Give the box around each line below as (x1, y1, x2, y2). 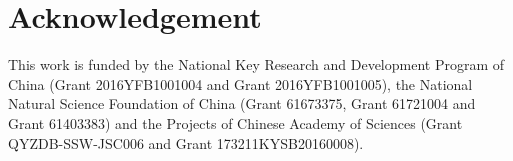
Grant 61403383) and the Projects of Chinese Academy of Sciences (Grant (8, 112, 463, 133)
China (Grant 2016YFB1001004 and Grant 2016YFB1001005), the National (8, 73, 473, 94)
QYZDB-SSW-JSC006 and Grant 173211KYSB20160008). (8, 132, 364, 153)
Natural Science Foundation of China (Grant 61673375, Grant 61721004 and (8, 93, 476, 114)
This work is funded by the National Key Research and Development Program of (8, 54, 505, 75)
